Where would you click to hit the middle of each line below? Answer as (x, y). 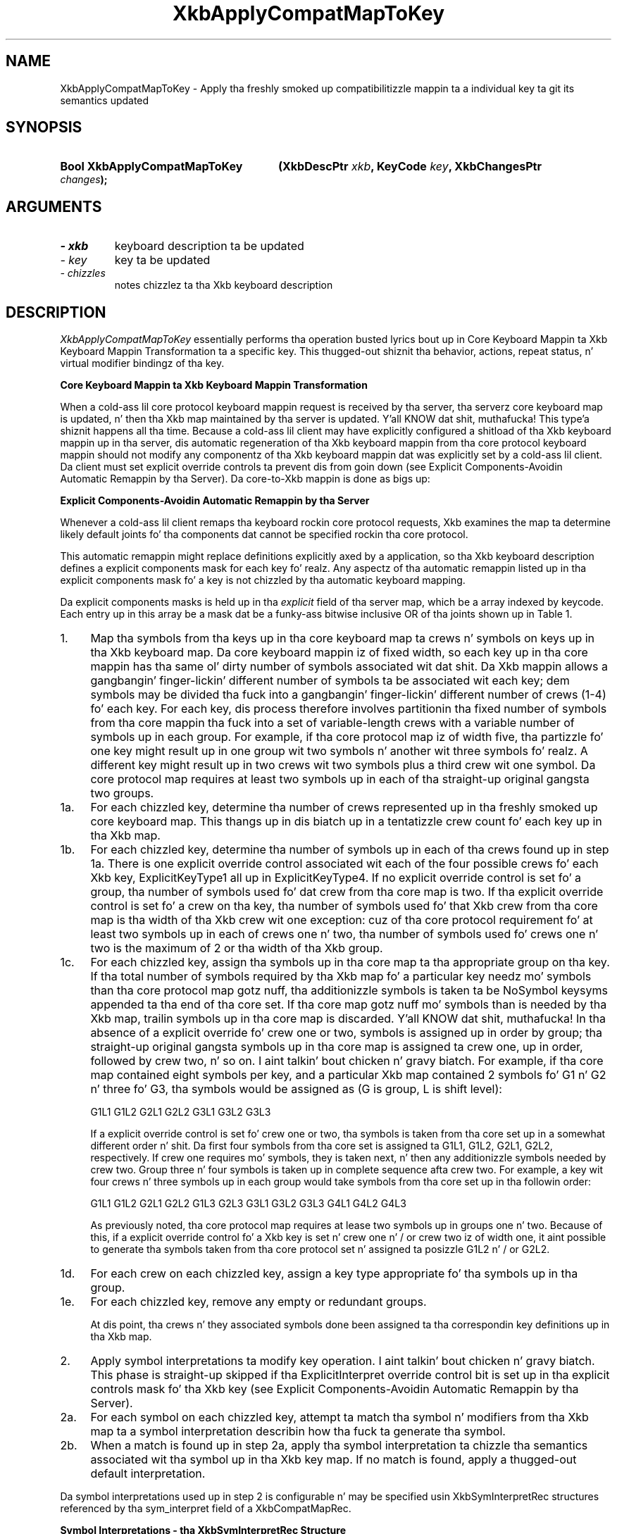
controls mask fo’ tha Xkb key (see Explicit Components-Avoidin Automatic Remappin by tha (335, 1389)
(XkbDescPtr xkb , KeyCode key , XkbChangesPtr (410, 167)
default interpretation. (148, 1474)
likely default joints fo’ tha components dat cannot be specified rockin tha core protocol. (264, 535)
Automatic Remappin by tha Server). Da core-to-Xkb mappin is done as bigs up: (245, 479)
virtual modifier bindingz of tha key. (142, 363)
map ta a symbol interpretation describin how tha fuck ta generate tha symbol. (298, 1432)
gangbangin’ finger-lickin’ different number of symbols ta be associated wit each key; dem (330, 681)
